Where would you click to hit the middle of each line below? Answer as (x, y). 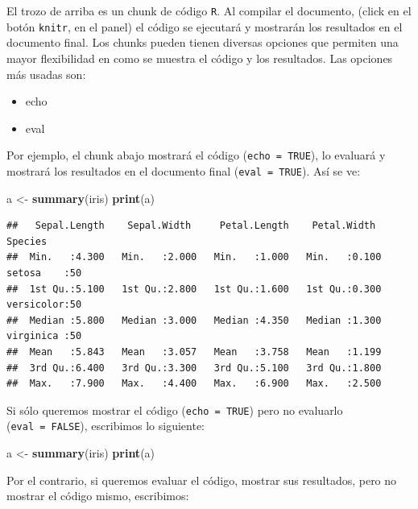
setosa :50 (44, 273)
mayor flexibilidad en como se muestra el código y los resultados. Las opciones (200, 58)
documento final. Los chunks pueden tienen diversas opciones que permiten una (203, 42)
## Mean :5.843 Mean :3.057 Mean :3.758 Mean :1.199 (194, 352)
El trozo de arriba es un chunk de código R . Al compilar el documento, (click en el (209, 10)
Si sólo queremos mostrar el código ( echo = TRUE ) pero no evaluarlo (175, 410)
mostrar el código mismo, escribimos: (98, 496)
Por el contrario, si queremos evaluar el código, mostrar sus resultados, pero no (202, 480)
